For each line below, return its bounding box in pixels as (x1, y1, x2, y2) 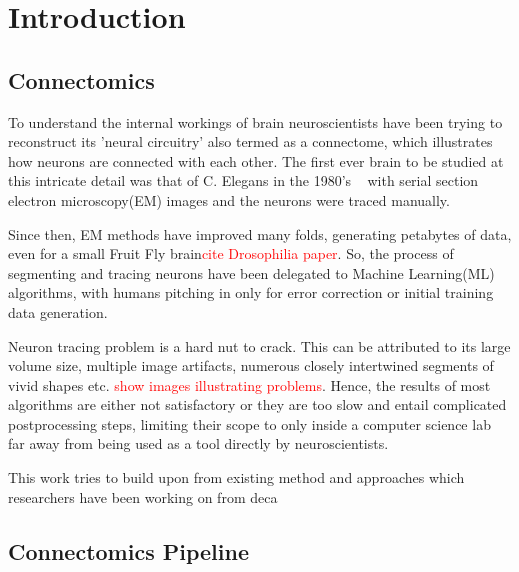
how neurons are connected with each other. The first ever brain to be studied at (8, 150, 504, 171)
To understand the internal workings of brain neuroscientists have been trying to (8, 111, 503, 132)
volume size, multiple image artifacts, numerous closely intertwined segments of (8, 355, 494, 376)
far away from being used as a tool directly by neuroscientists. (8, 433, 389, 454)
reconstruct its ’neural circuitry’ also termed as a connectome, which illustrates (8, 131, 493, 152)
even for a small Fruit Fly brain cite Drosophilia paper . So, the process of (8, 243, 454, 264)
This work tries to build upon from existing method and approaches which (8, 467, 465, 488)
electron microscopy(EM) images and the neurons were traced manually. (8, 189, 450, 210)
